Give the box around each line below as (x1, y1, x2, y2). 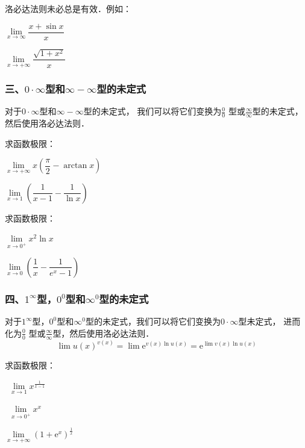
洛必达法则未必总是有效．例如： (5, 2, 131, 14)
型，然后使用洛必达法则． (52, 326, 154, 339)
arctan (63, 161, 87, 170)
